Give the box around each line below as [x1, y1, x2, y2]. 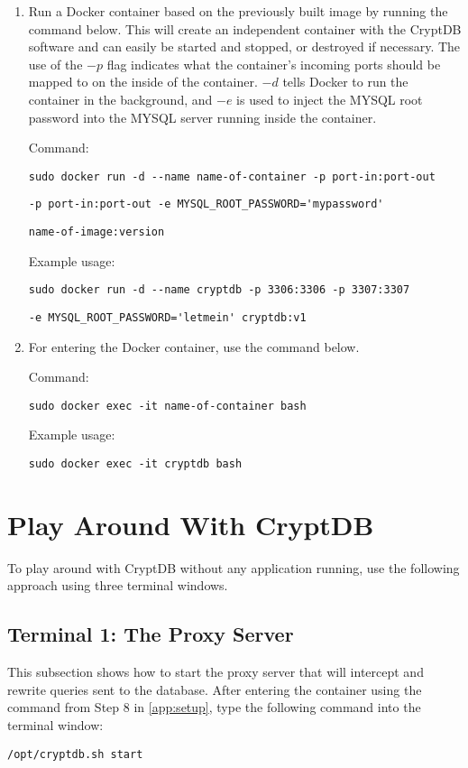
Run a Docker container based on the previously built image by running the [28, 2, 448, 20]
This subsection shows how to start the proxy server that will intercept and [7, 662, 424, 681]
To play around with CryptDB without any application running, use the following [7, 558, 460, 577]
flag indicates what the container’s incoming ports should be [106, 54, 441, 73]
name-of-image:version [28, 226, 165, 239]
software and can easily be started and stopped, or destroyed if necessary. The [28, 37, 461, 56]
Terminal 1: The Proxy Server [7, 620, 294, 648]
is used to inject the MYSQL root [236, 89, 423, 108]
